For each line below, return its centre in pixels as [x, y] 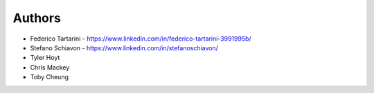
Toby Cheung [50, 77]
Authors [37, 18]
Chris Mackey [50, 67]
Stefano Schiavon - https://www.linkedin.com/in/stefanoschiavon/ [124, 48]
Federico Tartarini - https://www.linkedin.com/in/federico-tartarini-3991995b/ [141, 39]
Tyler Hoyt [45, 58]
